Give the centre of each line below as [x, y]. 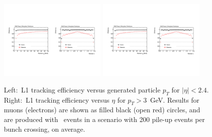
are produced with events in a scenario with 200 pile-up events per [105, 119]
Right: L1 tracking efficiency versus [57, 99]
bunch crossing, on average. [45, 129]
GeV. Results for [175, 99]
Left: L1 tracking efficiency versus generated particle [82, 89]
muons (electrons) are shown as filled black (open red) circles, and [102, 110]
